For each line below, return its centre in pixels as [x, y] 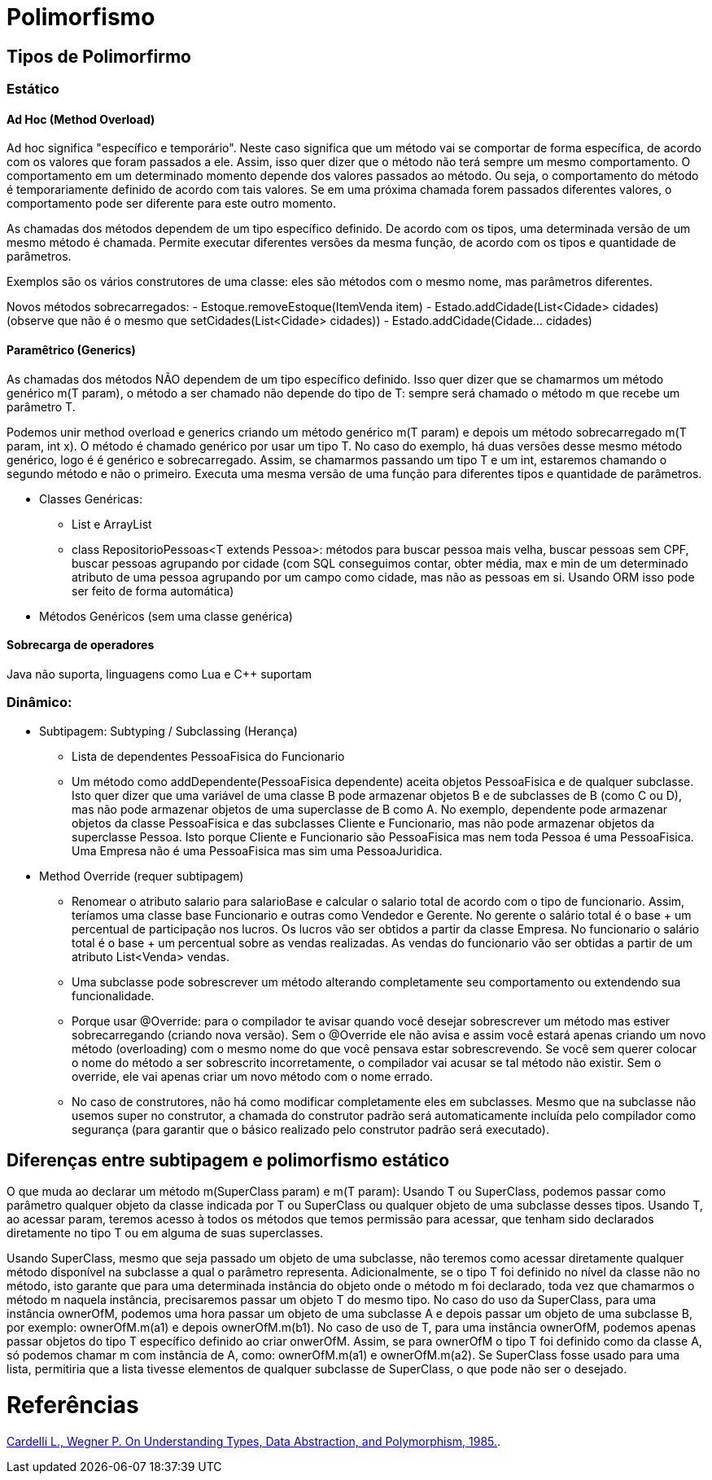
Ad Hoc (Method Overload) [81, 119]
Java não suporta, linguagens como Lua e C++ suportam [159, 674]
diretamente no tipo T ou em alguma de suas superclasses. [165, 1233]
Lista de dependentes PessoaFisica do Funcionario [208, 756]
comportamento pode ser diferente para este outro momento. [171, 204]
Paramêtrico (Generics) [71, 350]
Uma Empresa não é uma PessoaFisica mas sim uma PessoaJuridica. [257, 850]
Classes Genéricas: [91, 498]
